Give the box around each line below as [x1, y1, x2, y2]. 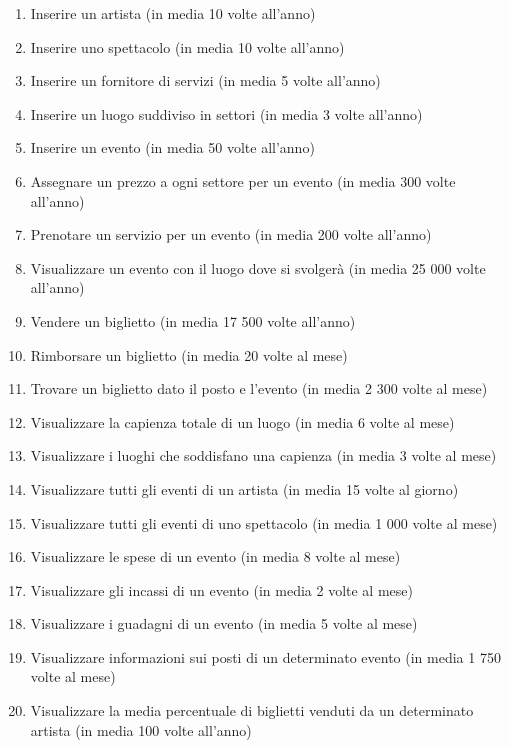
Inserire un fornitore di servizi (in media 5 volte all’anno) [30, 70, 381, 91]
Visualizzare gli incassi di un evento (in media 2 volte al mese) [30, 579, 413, 600]
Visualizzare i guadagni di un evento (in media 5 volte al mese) [30, 613, 418, 634]
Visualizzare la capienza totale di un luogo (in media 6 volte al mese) [30, 411, 455, 432]
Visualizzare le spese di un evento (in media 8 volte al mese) [30, 546, 401, 567]
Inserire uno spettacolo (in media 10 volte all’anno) [30, 36, 345, 57]
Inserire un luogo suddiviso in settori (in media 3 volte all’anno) [30, 103, 423, 124]
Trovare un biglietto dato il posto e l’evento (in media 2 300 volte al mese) [30, 378, 488, 399]
